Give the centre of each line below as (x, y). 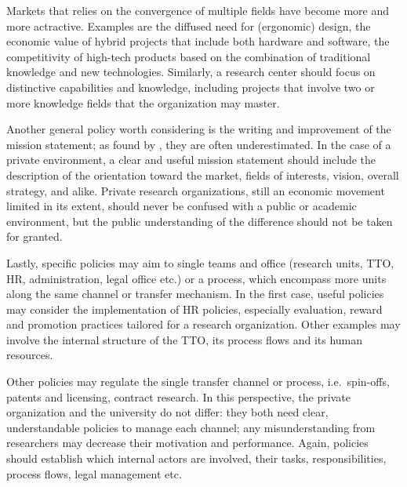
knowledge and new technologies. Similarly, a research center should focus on (191, 72)
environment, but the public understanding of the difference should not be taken (200, 221)
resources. (30, 355)
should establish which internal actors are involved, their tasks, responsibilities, (196, 458)
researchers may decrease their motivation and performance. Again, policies (187, 443)
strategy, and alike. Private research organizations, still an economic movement (196, 190)
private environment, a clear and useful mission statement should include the (191, 160)
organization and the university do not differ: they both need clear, (167, 412)
